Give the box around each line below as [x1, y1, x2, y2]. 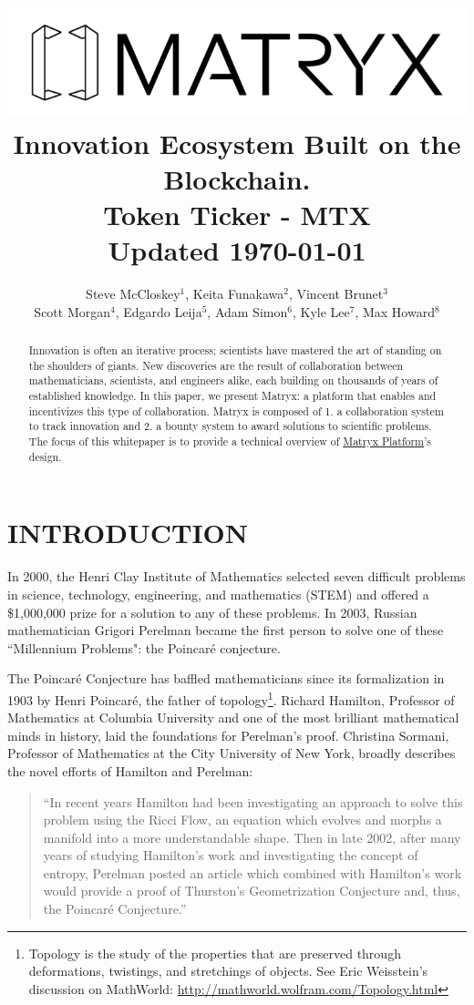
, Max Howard [355, 302, 435, 321]
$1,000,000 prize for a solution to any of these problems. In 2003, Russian [7, 602, 417, 621]
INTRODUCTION [7, 514, 249, 551]
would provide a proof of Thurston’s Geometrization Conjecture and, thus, [43, 881, 460, 900]
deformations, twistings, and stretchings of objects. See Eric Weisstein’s [28, 961, 428, 980]
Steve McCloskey [86, 284, 180, 303]
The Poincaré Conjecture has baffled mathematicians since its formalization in [7, 669, 445, 688]
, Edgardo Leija [115, 302, 202, 321]
